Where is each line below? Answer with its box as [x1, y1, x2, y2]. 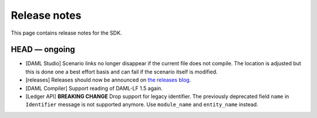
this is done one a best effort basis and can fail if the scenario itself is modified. [25, 68, 218, 75]
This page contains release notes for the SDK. [11, 29, 123, 36]
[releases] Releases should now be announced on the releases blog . [25, 76, 191, 83]
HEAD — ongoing [11, 45, 76, 55]
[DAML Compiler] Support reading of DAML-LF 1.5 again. [25, 85, 163, 92]
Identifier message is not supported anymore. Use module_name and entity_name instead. [25, 101, 258, 108]
